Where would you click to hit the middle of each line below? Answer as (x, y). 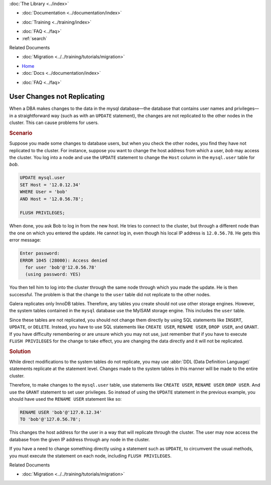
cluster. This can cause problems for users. (54, 123)
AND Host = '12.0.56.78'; (52, 199)
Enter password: (40, 253)
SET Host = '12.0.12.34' (50, 185)
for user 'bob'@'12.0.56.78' (61, 267)
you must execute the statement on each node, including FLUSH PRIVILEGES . (90, 456)
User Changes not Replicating (57, 97)
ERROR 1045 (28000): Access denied (63, 260)
